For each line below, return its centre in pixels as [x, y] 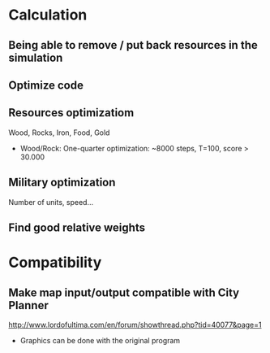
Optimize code [46, 85]
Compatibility [55, 263]
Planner [28, 305]
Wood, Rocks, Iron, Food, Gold [59, 133]
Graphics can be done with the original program [100, 340]
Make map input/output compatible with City [124, 292]
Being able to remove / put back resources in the [133, 45]
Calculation [48, 15]
